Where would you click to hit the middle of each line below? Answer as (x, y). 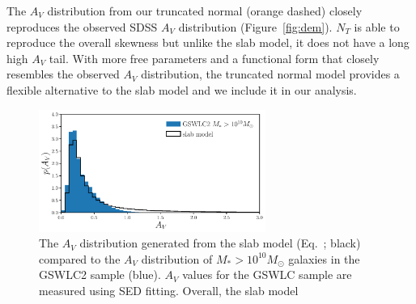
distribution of (177, 258)
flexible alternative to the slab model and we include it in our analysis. (182, 89)
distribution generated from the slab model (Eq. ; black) (220, 243)
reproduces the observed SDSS (82, 26)
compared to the (80, 258)
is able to (377, 26)
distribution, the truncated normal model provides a (270, 74)
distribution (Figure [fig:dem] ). (255, 26)
